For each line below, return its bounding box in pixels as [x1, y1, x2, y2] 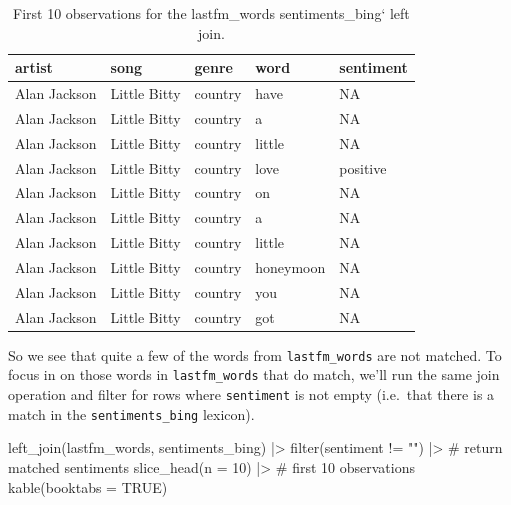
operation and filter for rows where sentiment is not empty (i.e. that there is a [8, 384, 495, 405]
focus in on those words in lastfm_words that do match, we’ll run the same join [8, 364, 500, 385]
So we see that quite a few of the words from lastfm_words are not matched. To [8, 344, 502, 365]
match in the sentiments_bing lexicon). [8, 403, 255, 424]
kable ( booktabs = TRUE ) [8, 476, 168, 497]
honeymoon [255, 256, 326, 277]
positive [339, 157, 387, 178]
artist [15, 57, 53, 78]
